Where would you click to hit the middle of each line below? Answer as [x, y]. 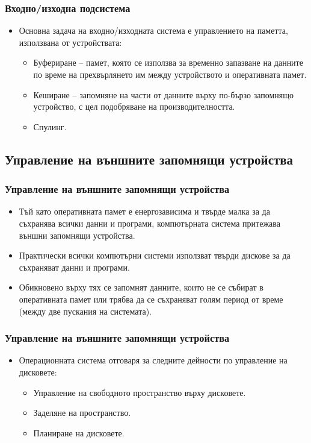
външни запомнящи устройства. [77, 235]
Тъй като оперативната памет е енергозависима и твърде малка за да [144, 211]
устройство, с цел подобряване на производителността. [134, 106]
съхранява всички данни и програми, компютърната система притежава [149, 223]
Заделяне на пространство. [82, 413]
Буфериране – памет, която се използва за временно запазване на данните [168, 62]
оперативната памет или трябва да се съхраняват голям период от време [151, 299]
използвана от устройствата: [70, 42]
